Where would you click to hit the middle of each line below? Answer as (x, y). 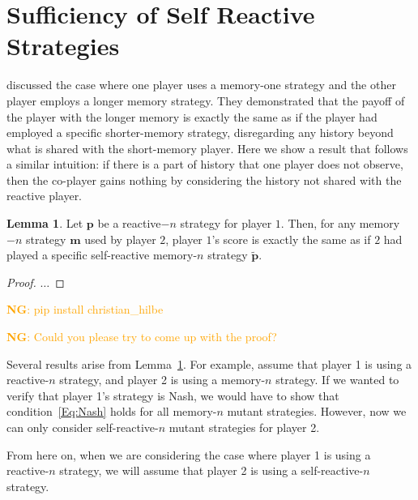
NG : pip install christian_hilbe (85, 309)
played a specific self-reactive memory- (102, 255)
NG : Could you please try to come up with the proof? (142, 337)
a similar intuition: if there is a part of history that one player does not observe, (205, 164)
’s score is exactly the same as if (291, 239)
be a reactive (129, 223)
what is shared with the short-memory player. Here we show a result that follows (207, 148)
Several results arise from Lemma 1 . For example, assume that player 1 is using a (209, 363)
